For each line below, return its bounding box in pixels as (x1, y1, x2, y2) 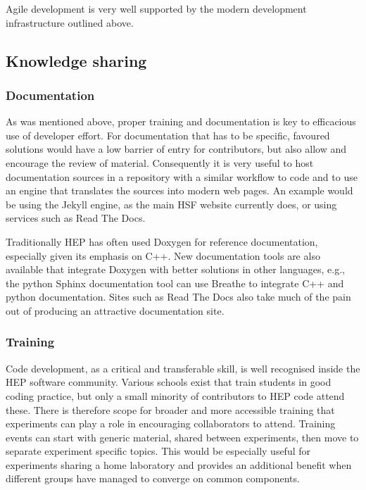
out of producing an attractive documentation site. (6, 303, 225, 318)
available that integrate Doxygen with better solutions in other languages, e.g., (6, 262, 346, 277)
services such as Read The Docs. (6, 211, 146, 225)
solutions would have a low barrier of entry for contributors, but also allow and (6, 142, 347, 156)
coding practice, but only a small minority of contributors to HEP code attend (6, 388, 345, 403)
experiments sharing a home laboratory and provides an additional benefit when (6, 457, 352, 472)
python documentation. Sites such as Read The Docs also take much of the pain (6, 289, 351, 304)
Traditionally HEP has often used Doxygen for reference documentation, (6, 234, 318, 249)
